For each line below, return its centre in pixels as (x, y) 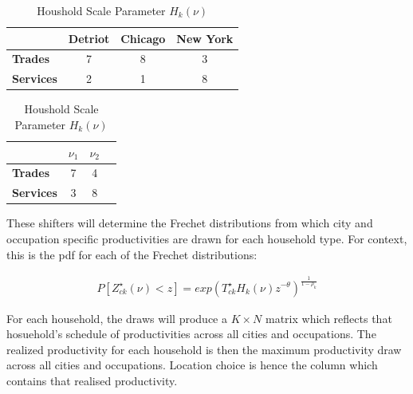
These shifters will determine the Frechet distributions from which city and (190, 223)
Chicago (143, 38)
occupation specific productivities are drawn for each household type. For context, (207, 238)
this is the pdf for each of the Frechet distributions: (132, 254)
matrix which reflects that (329, 318)
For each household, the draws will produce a (117, 318)
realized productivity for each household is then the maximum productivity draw (204, 349)
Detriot (89, 38)
